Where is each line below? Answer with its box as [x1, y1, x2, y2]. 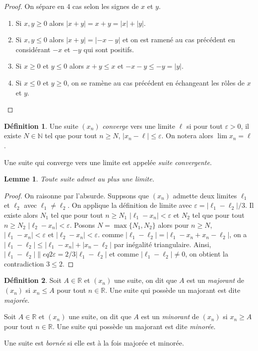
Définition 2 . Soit [4, 275, 62, 285]
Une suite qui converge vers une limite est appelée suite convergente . [4, 157, 212, 167]
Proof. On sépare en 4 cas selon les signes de [4, 1, 139, 11]
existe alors [4, 209, 38, 220]
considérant [15, 44, 51, 54]
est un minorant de [141, 311, 199, 322]
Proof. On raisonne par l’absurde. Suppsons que [4, 190, 149, 200]
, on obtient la [185, 249, 228, 259]
